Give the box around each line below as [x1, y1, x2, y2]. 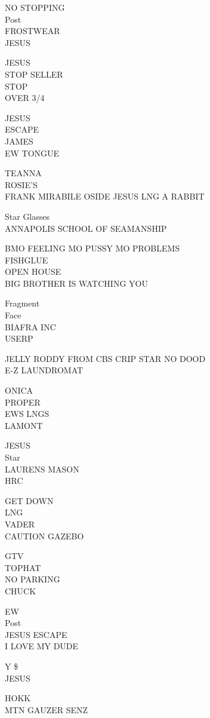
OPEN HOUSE [5, 265, 61, 278]
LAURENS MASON [5, 462, 79, 475]
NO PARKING [5, 573, 60, 585]
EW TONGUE [5, 146, 60, 159]
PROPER [5, 395, 41, 408]
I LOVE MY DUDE [5, 640, 79, 652]
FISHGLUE [5, 253, 48, 266]
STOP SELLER [5, 67, 63, 80]
